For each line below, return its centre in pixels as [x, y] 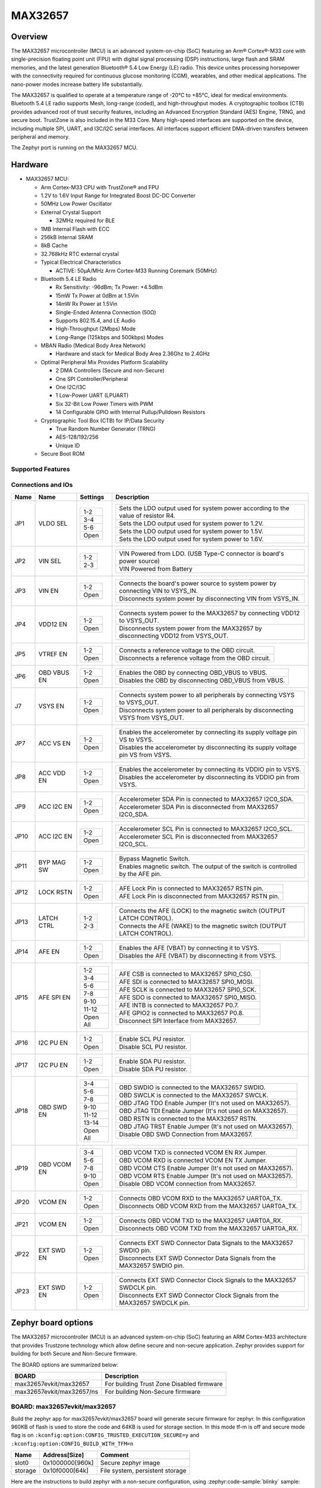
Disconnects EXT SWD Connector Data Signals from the [197, 1258]
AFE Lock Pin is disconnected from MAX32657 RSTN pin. [199, 896]
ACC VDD [52, 773]
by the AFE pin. [140, 874]
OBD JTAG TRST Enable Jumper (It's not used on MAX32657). [206, 1126]
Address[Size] [63, 1455]
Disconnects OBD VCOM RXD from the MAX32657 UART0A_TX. [209, 1206]
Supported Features [41, 469]
